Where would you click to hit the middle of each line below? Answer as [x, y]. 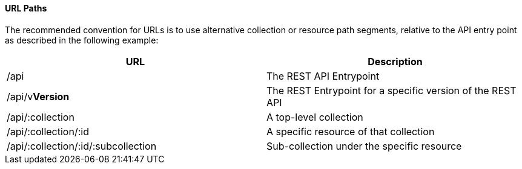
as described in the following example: [82, 40]
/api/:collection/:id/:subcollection [82, 146]
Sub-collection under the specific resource [364, 146]
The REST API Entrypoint [323, 76]
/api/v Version [38, 96]
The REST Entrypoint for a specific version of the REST [391, 90]
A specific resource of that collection [351, 131]
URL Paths [26, 8]
